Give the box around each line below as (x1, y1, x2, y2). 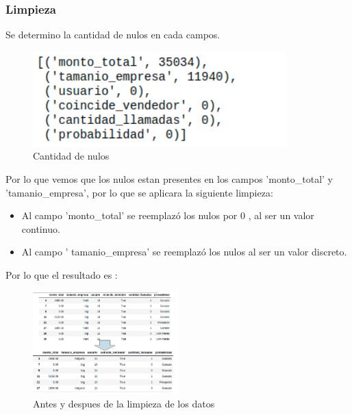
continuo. (21, 221, 60, 236)
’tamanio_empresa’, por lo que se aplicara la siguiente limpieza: (5, 185, 273, 199)
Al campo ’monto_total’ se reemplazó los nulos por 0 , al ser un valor (21, 208, 314, 223)
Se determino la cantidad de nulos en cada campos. (5, 27, 221, 42)
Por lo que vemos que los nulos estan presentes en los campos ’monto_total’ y (5, 172, 333, 186)
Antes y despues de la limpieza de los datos (33, 397, 215, 411)
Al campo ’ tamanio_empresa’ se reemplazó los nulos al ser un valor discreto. (21, 244, 347, 259)
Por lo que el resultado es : (5, 267, 118, 281)
